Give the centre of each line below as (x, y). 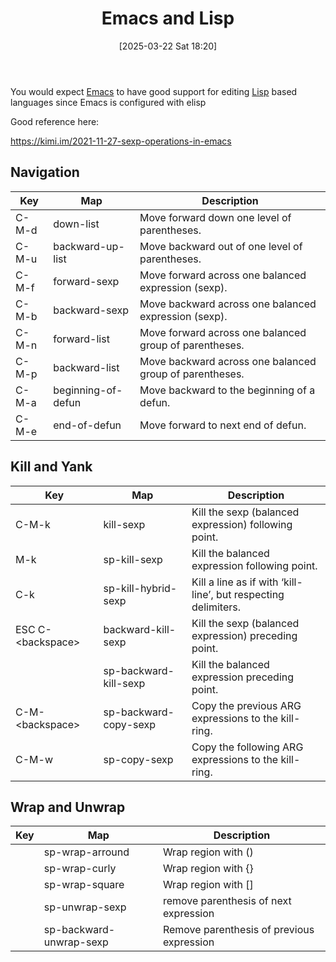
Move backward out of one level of (221, 246)
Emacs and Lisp (168, 18)
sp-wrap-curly (80, 869)
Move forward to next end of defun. (223, 425)
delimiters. (216, 607)
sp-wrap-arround (86, 852)
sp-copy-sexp (138, 759)
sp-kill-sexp (133, 559)
